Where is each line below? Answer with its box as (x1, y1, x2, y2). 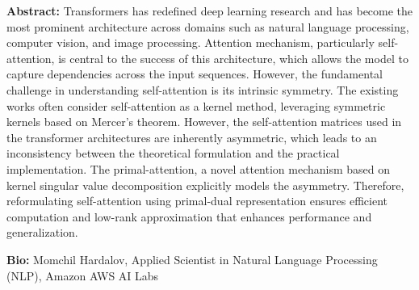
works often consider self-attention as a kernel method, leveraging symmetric (6, 97, 386, 114)
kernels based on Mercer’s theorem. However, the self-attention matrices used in (6, 113, 402, 130)
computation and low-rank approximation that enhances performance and (6, 208, 372, 225)
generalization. (6, 224, 78, 241)
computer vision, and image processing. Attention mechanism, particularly (6, 34, 375, 51)
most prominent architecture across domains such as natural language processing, (6, 18, 409, 35)
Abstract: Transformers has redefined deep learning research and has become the (6, 2, 413, 19)
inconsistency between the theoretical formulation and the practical (6, 145, 340, 162)
